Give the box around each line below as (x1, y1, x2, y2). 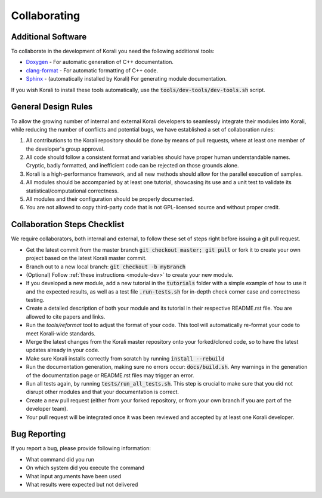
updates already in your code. (26, 347, 100, 354)
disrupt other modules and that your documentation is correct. (26, 389, 179, 396)
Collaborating (11, 9, 80, 22)
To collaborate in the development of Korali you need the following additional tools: (11, 48, 215, 55)
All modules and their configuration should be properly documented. (26, 195, 194, 203)
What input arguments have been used (26, 472, 122, 479)
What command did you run (26, 456, 95, 463)
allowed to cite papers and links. (26, 313, 106, 320)
